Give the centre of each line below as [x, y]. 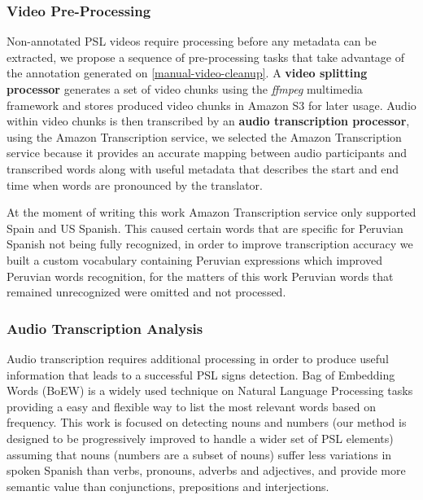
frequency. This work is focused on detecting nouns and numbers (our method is [207, 422]
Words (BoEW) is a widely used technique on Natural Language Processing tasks [210, 390]
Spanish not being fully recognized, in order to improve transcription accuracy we [210, 244]
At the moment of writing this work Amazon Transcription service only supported [211, 212]
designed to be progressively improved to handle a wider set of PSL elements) [200, 438]
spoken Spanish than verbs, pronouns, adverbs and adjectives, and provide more [206, 470]
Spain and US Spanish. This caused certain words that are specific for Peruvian [205, 228]
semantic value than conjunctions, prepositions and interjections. [168, 486]
